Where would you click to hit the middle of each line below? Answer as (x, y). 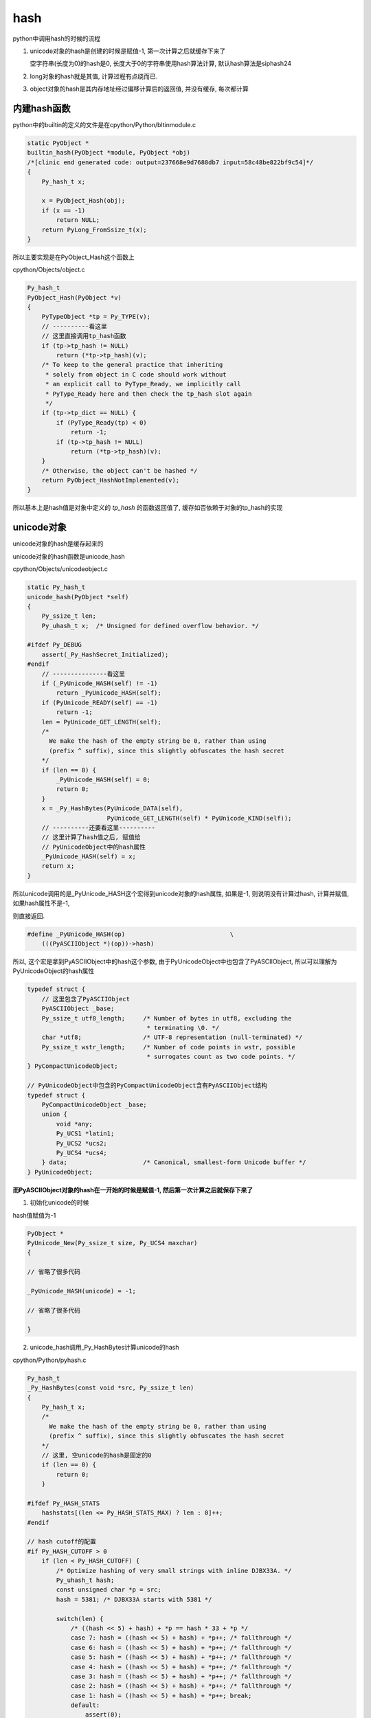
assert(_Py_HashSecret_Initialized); (105, 654)
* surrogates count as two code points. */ (221, 1057)
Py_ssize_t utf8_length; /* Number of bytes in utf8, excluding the (167, 1018)
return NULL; (78, 220)
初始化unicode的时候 (59, 1203)
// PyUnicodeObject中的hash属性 (93, 847)
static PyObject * (58, 143)
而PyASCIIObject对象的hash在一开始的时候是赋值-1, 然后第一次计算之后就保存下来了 (133, 1190)
